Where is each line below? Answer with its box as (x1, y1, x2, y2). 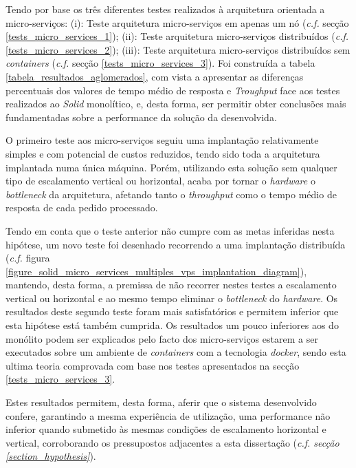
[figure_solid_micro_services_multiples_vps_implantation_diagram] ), (5, 264, 307, 278)
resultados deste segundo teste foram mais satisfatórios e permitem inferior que (5, 304, 339, 319)
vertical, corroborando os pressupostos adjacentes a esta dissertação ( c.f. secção (5, 435, 340, 449)
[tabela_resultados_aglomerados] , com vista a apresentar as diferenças (5, 69, 304, 83)
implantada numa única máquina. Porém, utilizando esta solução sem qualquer (5, 160, 337, 174)
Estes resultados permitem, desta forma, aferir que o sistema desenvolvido (5, 395, 317, 409)
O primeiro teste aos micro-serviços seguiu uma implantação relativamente (5, 133, 319, 147)
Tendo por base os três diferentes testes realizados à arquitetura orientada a (5, 2, 325, 16)
